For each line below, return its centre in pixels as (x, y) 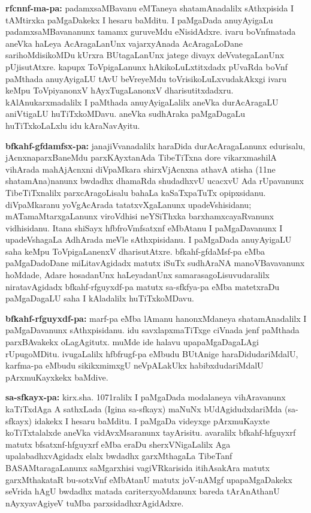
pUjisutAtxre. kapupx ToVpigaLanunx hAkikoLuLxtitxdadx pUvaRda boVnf (147, 66)
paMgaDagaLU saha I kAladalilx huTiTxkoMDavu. (100, 298)
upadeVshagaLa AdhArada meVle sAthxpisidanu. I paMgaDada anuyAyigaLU (149, 239)
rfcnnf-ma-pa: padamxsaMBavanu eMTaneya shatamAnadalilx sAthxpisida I (150, 8)
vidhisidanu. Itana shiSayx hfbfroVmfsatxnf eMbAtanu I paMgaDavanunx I (144, 227)
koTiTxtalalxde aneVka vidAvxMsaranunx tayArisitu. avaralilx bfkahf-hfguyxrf (151, 432)
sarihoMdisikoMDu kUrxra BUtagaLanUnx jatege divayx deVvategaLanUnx (145, 55)
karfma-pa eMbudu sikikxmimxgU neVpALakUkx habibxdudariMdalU (135, 365)
